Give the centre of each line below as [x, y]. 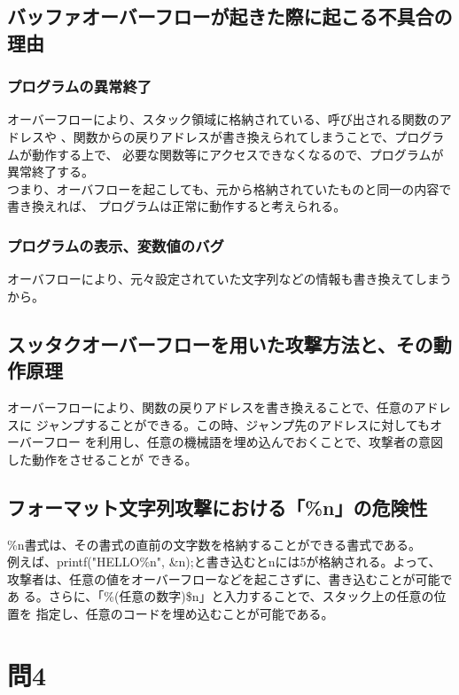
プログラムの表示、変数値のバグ [116, 245]
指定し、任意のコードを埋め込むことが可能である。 [185, 613]
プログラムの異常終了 [80, 86]
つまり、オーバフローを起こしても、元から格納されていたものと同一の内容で [229, 188]
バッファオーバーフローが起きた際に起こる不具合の [230, 16]
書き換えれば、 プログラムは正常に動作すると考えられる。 [177, 206]
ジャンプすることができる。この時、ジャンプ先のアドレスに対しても [233, 424]
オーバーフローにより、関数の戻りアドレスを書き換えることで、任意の [210, 406]
